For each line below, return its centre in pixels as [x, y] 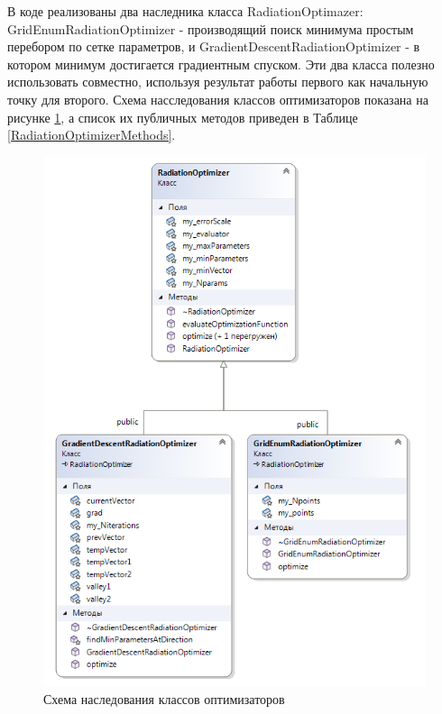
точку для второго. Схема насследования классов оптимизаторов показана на [218, 99]
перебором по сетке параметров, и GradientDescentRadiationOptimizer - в [214, 46]
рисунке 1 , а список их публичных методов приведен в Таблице [183, 117]
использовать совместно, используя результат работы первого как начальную [218, 82]
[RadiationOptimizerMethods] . [92, 135]
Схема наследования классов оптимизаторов [164, 699]
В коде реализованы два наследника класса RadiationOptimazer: [185, 11]
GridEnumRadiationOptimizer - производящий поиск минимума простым [211, 28]
